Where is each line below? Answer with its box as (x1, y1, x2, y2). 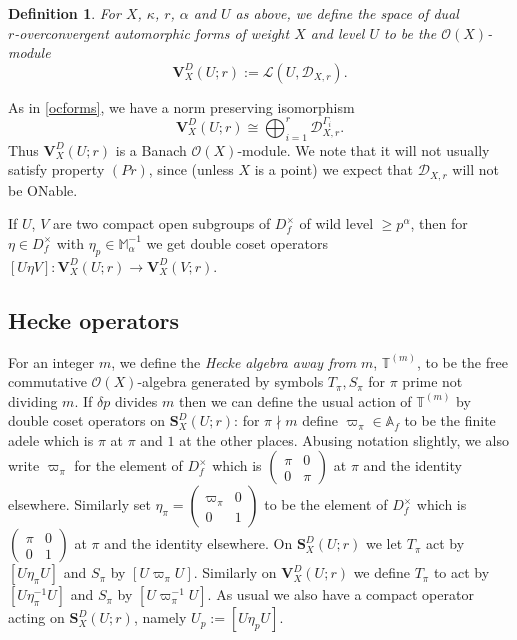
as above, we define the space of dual (235, 3, 459, 23)
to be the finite (404, 410, 496, 431)
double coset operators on (8, 410, 165, 431)
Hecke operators (8, 304, 180, 335)
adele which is (8, 429, 94, 450)
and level (310, 22, 365, 43)
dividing (8, 390, 58, 411)
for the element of (74, 455, 183, 476)
